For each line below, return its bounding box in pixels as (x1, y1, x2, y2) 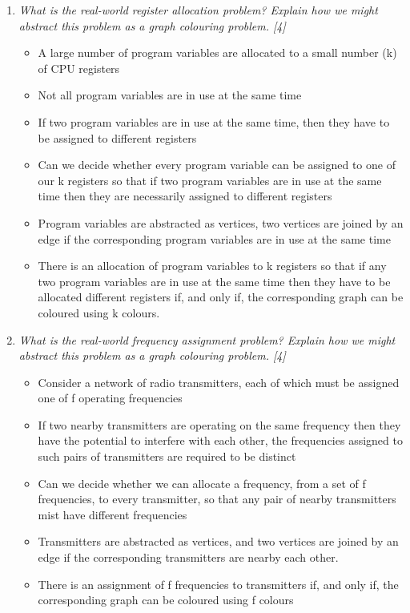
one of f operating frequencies (38, 389, 183, 406)
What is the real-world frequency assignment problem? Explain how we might (18, 331, 396, 348)
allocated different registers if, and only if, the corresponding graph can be (38, 288, 404, 305)
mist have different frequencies (38, 506, 187, 522)
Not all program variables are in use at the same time (38, 87, 302, 103)
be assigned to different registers (38, 129, 197, 146)
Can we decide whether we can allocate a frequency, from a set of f (38, 474, 366, 491)
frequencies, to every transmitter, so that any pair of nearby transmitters (38, 490, 396, 507)
